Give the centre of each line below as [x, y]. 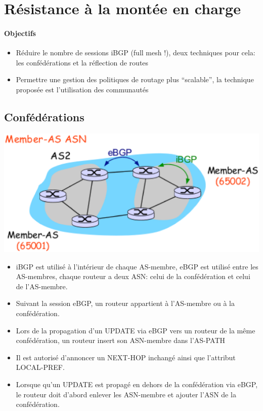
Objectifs [20, 33]
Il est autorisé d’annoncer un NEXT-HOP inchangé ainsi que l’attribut [126, 357]
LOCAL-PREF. [40, 367]
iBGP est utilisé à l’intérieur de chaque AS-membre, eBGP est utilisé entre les [137, 266]
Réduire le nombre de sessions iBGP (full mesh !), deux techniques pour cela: [136, 53]
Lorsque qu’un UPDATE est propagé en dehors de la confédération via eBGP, [137, 384]
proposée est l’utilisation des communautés [82, 89]
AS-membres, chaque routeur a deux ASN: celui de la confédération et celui [133, 276]
